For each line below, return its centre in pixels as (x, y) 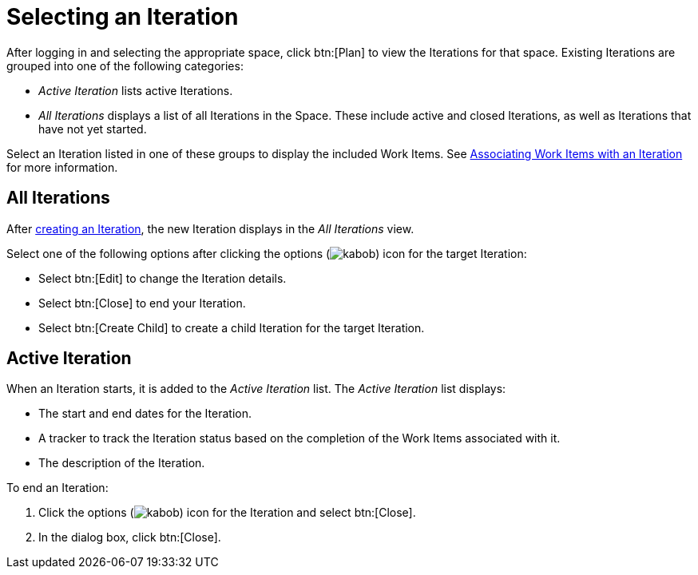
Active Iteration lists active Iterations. (136, 90)
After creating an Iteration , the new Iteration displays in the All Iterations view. (210, 228)
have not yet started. (93, 129)
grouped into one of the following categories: (125, 65)
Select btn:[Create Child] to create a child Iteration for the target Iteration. (232, 327)
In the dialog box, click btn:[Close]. (130, 537)
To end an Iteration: (58, 488)
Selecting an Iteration (123, 17)
